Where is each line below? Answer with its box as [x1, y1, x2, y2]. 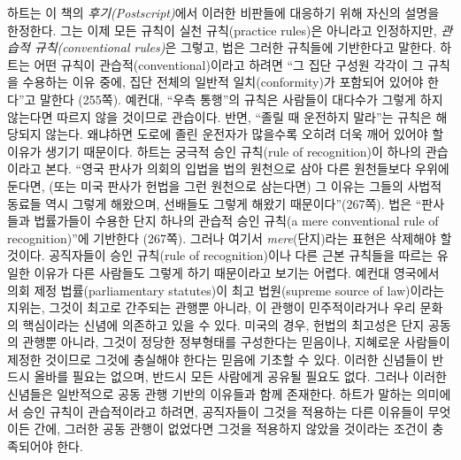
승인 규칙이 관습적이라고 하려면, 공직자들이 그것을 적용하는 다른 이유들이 [22, 402, 424, 420]
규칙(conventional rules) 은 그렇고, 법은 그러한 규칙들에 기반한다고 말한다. [34, 38, 436, 57]
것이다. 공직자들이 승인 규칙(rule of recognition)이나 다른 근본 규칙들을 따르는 [7, 246, 434, 264]
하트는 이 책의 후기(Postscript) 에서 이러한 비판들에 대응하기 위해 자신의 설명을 [7, 4, 440, 21]
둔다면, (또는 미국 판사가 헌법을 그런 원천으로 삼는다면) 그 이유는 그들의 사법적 [7, 176, 442, 195]
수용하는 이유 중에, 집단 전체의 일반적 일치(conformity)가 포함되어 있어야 [22, 73, 424, 91]
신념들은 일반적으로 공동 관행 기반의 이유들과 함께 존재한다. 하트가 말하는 [7, 385, 413, 403]
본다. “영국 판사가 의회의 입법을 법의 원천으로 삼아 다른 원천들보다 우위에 [45, 159, 449, 178]
